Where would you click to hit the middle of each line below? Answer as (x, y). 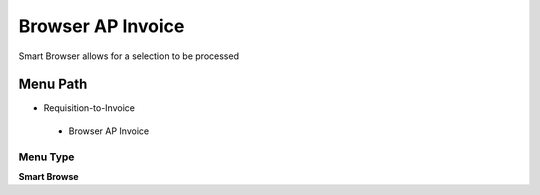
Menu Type (46, 157)
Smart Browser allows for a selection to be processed (129, 56)
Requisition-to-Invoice (89, 108)
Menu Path (53, 84)
